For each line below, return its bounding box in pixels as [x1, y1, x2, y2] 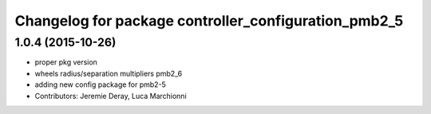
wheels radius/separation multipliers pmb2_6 [34, 69, 183, 78]
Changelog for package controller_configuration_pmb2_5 [14, 12, 404, 29]
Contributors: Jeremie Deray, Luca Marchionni [34, 91, 187, 100]
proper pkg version [34, 57, 97, 67]
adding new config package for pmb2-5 [34, 80, 167, 89]
